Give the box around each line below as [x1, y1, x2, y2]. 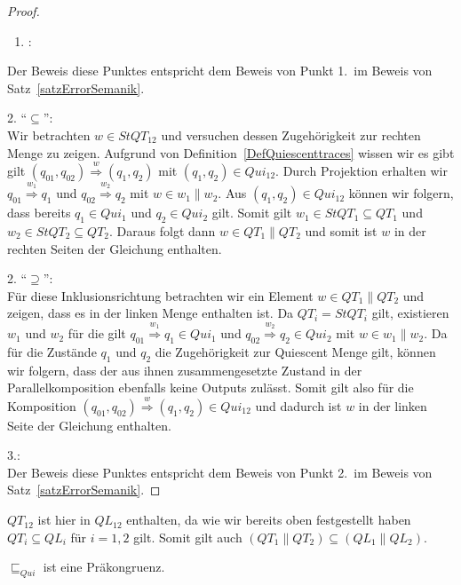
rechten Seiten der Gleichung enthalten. [7, 239, 222, 257]
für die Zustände [7, 342, 97, 360]
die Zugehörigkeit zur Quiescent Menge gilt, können [155, 342, 436, 360]
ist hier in [37, 510, 91, 529]
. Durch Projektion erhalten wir [275, 161, 448, 179]
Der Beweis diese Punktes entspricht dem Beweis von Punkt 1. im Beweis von [7, 61, 433, 80]
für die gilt [68, 324, 126, 343]
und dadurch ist [255, 396, 342, 415]
